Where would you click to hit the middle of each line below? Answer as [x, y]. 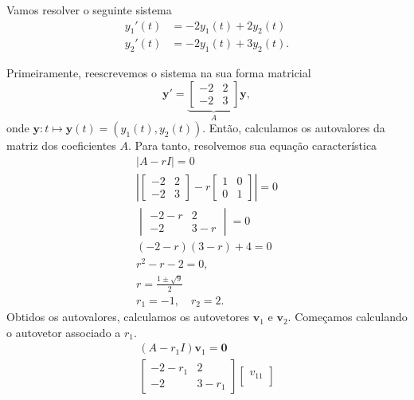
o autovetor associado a [64, 332]
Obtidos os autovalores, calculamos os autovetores [128, 317]
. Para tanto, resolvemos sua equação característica [253, 145]
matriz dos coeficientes [61, 145]
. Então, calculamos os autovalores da [294, 128]
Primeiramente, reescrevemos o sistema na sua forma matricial [159, 73]
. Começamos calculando [348, 317]
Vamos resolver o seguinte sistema [89, 10]
